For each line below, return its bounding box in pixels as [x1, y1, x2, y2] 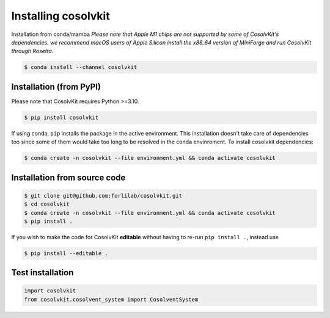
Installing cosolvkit [11, 9, 110, 23]
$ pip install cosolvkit [24, 114, 99, 121]
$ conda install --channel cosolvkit [24, 64, 137, 71]
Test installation [11, 267, 74, 278]
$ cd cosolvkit [24, 201, 70, 208]
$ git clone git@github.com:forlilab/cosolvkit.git [24, 192, 183, 199]
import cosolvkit [24, 287, 76, 294]
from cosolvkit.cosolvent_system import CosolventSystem [24, 296, 199, 303]
